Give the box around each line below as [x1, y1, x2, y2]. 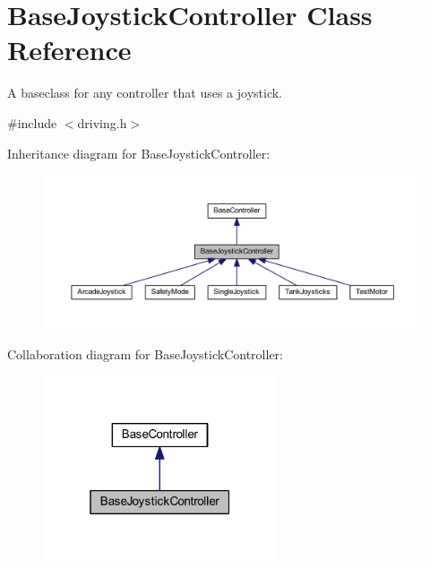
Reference [7, 31, 132, 68]
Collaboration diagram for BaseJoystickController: [7, 344, 283, 363]
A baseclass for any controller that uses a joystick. [7, 83, 282, 102]
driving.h [77, 113, 127, 132]
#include [7, 113, 57, 132]
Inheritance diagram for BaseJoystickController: [7, 143, 271, 162]
